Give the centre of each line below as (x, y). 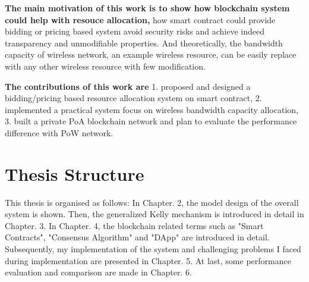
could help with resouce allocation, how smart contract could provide (140, 19)
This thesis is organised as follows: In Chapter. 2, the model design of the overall (152, 202)
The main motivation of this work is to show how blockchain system (147, 8)
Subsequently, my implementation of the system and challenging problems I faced (153, 249)
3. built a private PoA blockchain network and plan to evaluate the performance (151, 121)
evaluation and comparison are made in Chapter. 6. (98, 272)
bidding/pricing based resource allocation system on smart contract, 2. (133, 98)
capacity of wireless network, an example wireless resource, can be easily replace (151, 54)
